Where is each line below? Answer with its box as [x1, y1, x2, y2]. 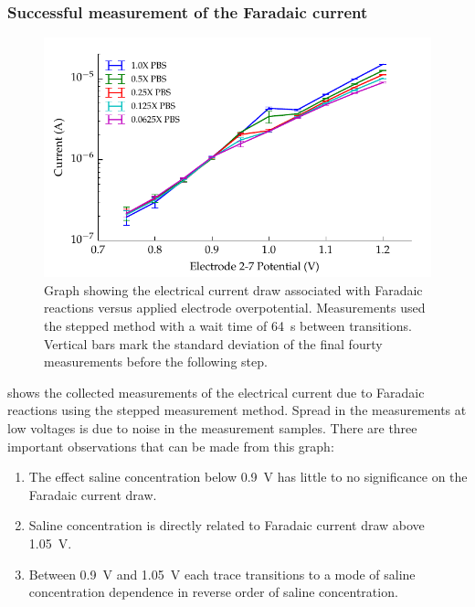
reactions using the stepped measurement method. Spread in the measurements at [7, 400, 467, 420]
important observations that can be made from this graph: [7, 436, 334, 455]
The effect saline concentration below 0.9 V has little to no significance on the [28, 467, 468, 486]
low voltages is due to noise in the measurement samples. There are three [7, 418, 417, 437]
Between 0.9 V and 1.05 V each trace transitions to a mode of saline [28, 564, 416, 583]
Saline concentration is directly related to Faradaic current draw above [28, 516, 425, 535]
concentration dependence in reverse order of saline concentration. [28, 582, 398, 602]
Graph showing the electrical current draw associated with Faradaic [44, 280, 423, 299]
